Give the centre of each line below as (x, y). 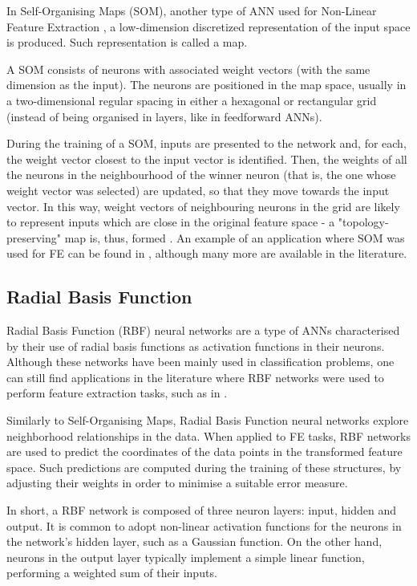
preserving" (34, 237)
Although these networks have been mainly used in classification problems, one (200, 362)
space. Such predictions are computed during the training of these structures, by (204, 467)
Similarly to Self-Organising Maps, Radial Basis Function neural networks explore (208, 420)
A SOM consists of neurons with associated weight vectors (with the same (188, 69)
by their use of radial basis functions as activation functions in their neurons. (196, 346)
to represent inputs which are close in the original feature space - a (171, 222)
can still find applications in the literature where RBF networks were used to (195, 377)
